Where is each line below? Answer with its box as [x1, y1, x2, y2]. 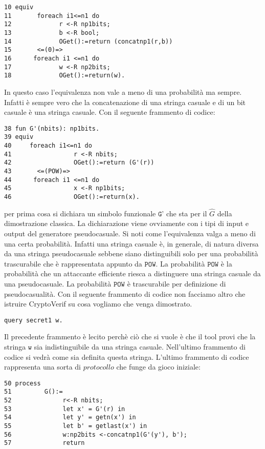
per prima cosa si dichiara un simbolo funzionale [4, 208, 156, 218]
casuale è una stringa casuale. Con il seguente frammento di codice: [4, 107, 215, 117]
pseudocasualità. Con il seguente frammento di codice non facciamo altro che [4, 288, 246, 299]
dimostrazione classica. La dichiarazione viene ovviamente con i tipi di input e [4, 218, 249, 229]
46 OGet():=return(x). [4, 193, 140, 200]
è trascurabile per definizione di [127, 278, 226, 289]
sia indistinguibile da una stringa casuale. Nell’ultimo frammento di [34, 341, 246, 352]
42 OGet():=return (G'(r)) [4, 159, 154, 167]
